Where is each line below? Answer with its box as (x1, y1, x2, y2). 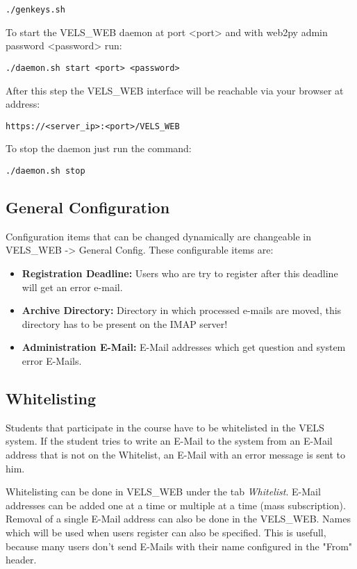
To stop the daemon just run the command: (6, 141, 192, 156)
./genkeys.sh (6, 5, 65, 15)
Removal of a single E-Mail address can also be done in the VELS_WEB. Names (6, 511, 351, 526)
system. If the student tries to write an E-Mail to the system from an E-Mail (6, 434, 333, 448)
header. (6, 552, 37, 567)
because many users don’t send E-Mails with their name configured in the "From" (6, 538, 353, 553)
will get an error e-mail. (22, 279, 123, 294)
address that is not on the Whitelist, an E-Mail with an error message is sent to (6, 447, 345, 461)
